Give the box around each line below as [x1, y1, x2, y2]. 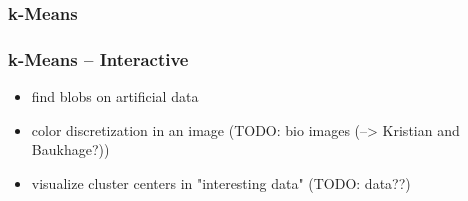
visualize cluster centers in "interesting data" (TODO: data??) [31, 172, 411, 193]
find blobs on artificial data [31, 86, 199, 107]
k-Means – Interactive [8, 46, 189, 71]
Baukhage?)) [31, 139, 110, 160]
